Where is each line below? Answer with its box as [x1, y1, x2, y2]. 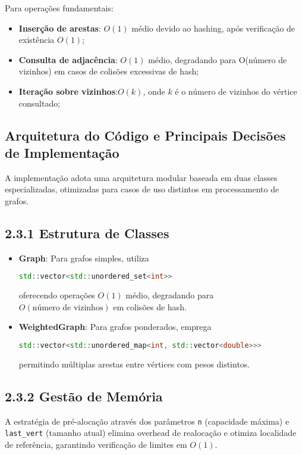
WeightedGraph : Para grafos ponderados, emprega [18, 320, 212, 333]
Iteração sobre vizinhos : [18, 85, 118, 97]
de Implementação [5, 143, 119, 161]
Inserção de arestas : [18, 21, 101, 34]
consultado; [18, 96, 61, 109]
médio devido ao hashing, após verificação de [131, 21, 295, 34]
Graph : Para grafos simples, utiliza [18, 251, 149, 264]
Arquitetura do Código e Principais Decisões [5, 126, 286, 144]
